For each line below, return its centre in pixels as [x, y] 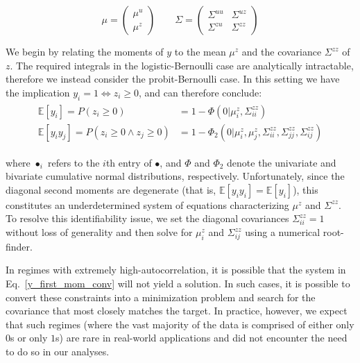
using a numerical [283, 232]
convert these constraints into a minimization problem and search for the [161, 297]
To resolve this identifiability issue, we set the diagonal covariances [147, 218]
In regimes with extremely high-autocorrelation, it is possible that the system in [176, 270]
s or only [29, 338]
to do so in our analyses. [58, 351]
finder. [19, 246]
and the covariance [282, 51]
